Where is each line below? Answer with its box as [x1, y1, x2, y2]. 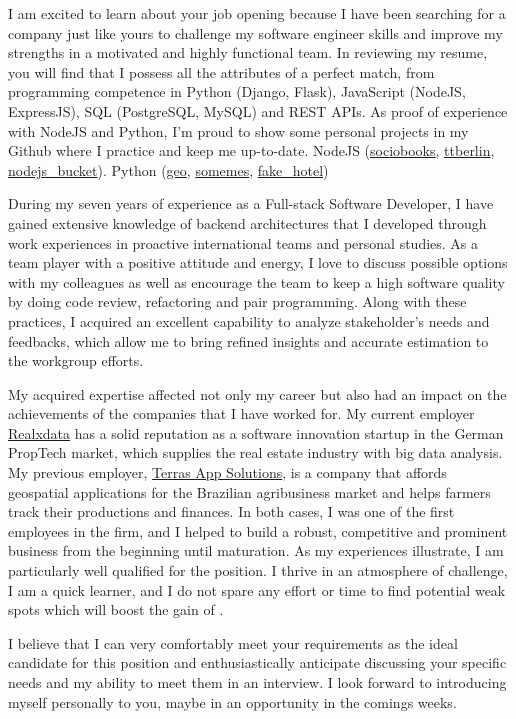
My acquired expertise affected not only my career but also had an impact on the [8, 383, 507, 404]
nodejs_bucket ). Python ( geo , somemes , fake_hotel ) [8, 159, 329, 180]
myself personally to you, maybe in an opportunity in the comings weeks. [8, 691, 457, 712]
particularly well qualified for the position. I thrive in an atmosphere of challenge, [8, 560, 508, 581]
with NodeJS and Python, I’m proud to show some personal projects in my [8, 120, 469, 141]
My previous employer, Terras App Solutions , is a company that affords [8, 462, 447, 483]
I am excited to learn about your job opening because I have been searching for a [8, 3, 506, 23]
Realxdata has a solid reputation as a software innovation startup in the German [8, 422, 504, 443]
